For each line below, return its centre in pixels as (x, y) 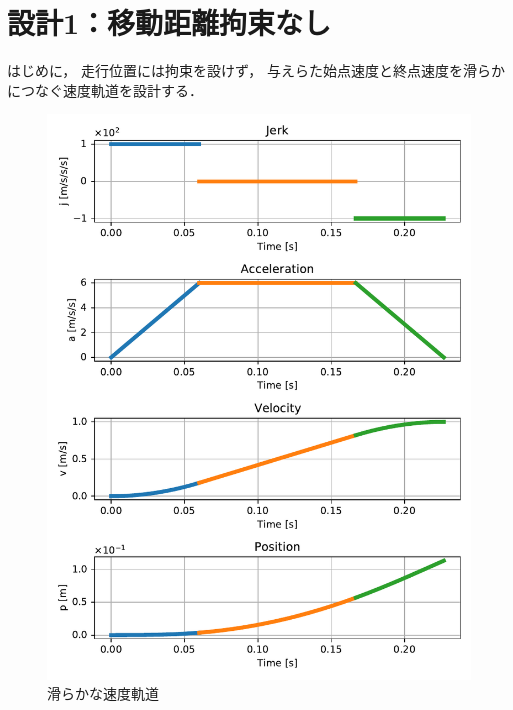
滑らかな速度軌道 (103, 693)
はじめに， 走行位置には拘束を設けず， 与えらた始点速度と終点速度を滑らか (256, 70)
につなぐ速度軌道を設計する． (105, 89)
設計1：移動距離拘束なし (169, 22)
